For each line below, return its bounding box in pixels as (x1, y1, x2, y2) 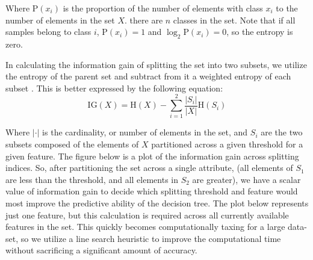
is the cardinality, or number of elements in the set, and (42, 126, 248, 138)
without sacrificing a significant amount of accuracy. (5, 244, 197, 256)
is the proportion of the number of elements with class (63, 2, 263, 14)
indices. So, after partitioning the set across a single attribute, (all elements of (5, 161, 293, 174)
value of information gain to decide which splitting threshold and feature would (5, 185, 298, 197)
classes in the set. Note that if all (173, 13, 296, 26)
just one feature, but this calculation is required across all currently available (5, 208, 289, 221)
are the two (261, 126, 303, 138)
